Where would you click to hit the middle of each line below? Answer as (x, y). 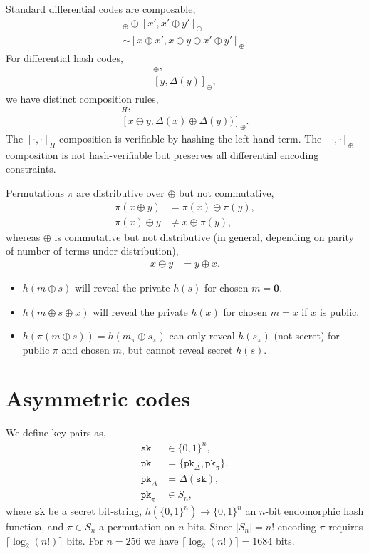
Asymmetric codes (98, 398)
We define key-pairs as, (56, 432)
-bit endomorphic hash (315, 511)
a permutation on (137, 527)
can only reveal (202, 335)
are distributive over (120, 193)
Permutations (35, 193)
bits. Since (210, 527)
